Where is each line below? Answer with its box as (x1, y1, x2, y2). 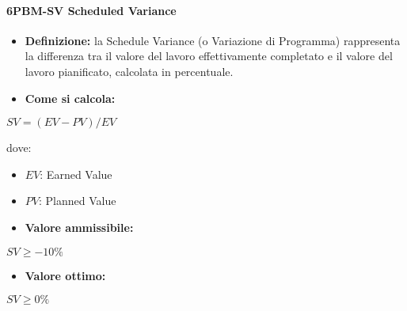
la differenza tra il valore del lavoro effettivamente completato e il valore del (25, 47, 393, 64)
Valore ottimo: (25, 267, 106, 283)
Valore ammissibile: (25, 218, 134, 235)
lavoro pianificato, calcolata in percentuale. (25, 63, 234, 79)
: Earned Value (40, 165, 112, 182)
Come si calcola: (25, 89, 116, 106)
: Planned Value (38, 192, 116, 209)
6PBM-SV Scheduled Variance (6, 2, 177, 18)
